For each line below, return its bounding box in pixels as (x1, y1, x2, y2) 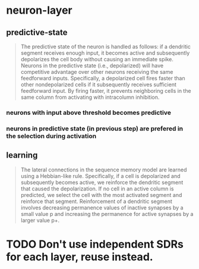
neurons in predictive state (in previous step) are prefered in (6, 124, 184, 133)
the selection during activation (6, 132, 97, 140)
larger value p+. (20, 217, 60, 224)
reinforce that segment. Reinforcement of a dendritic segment (20, 198, 172, 205)
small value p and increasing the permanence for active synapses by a (20, 210, 194, 217)
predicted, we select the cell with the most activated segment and (20, 191, 182, 198)
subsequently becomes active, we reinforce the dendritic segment (20, 179, 184, 186)
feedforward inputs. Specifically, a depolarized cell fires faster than (20, 75, 185, 82)
